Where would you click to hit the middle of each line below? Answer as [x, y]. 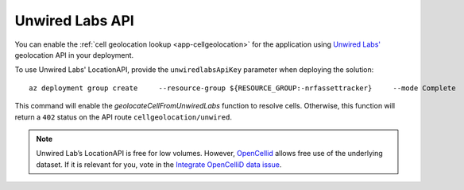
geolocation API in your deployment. [74, 55]
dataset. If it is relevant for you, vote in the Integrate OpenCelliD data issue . [159, 164]
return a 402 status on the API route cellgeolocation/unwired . [123, 117]
